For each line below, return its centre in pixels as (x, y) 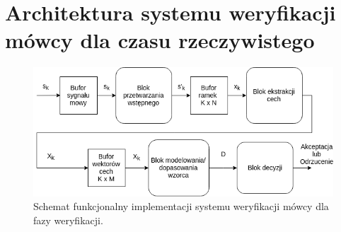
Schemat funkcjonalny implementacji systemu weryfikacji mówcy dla (181, 206)
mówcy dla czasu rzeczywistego (160, 40)
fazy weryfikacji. (68, 220)
